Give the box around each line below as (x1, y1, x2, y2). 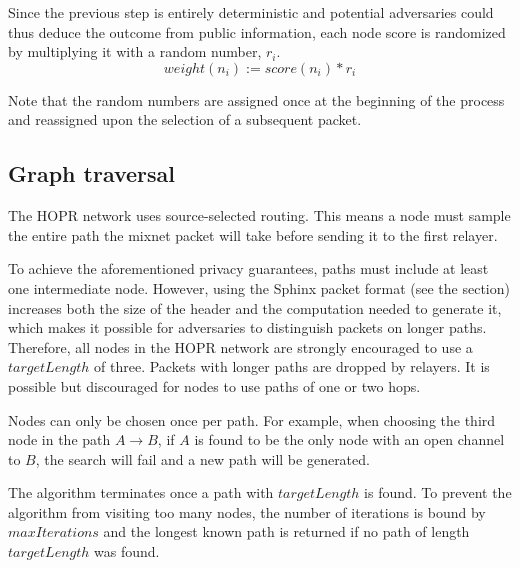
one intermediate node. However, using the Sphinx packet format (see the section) (8, 277, 510, 298)
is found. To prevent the (364, 482, 512, 503)
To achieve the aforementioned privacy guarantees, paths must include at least (8, 258, 489, 279)
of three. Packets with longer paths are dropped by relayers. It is (94, 356, 490, 377)
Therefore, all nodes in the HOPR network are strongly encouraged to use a (8, 336, 473, 357)
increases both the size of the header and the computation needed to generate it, (8, 297, 502, 318)
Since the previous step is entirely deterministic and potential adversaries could (8, 2, 494, 22)
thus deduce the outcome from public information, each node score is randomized (8, 21, 506, 42)
